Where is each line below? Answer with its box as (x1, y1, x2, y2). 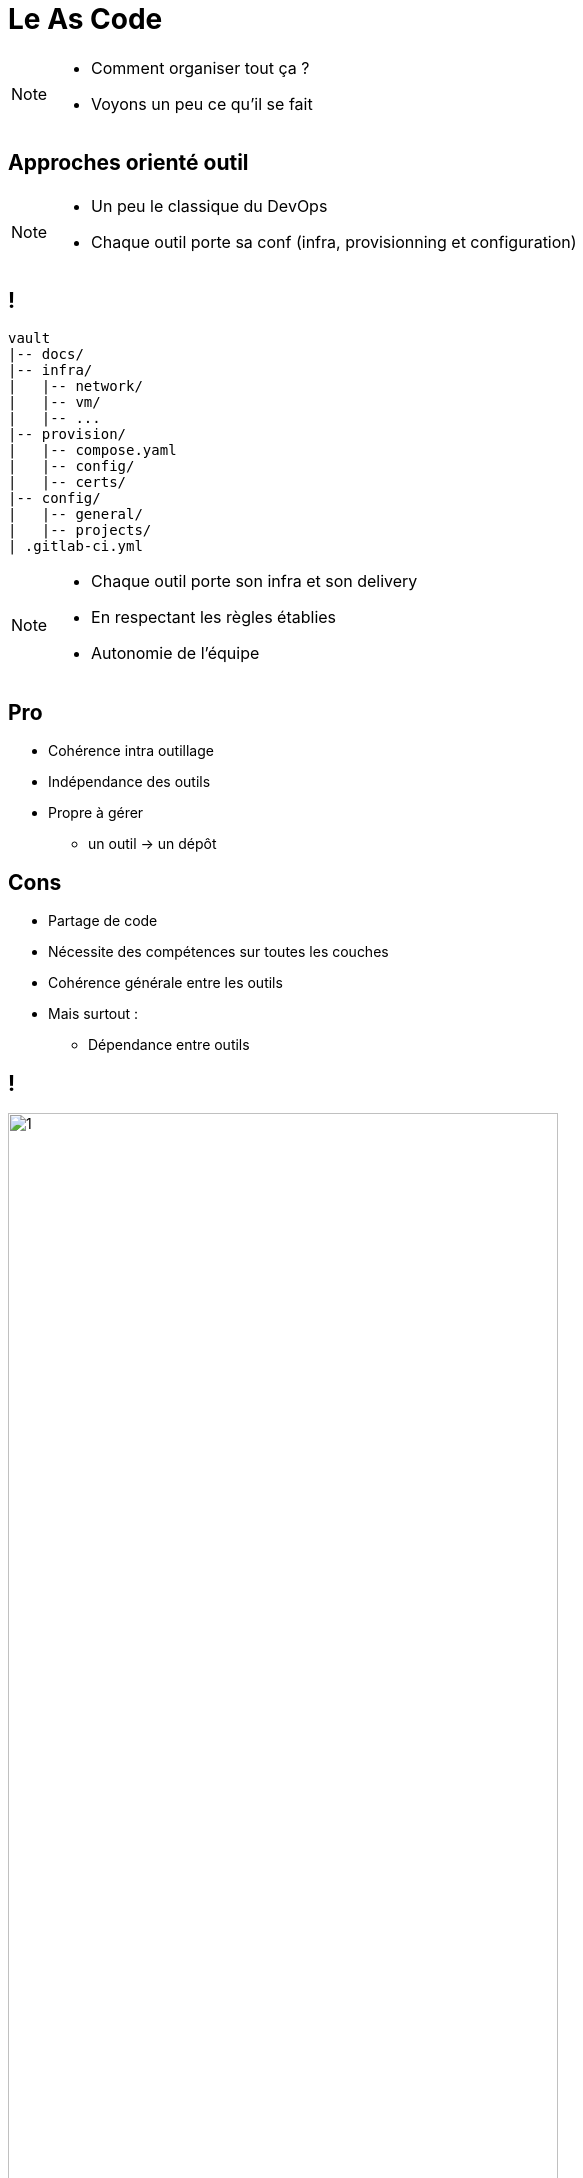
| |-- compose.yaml (8, 442, 177, 459)
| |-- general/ (8, 506, 143, 523)
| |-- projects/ (8, 522, 152, 539)
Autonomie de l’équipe (91, 643, 260, 664)
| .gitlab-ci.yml (8, 538, 143, 555)
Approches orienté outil (8, 150, 249, 176)
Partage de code (48, 912, 158, 930)
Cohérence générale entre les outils (48, 974, 283, 992)
